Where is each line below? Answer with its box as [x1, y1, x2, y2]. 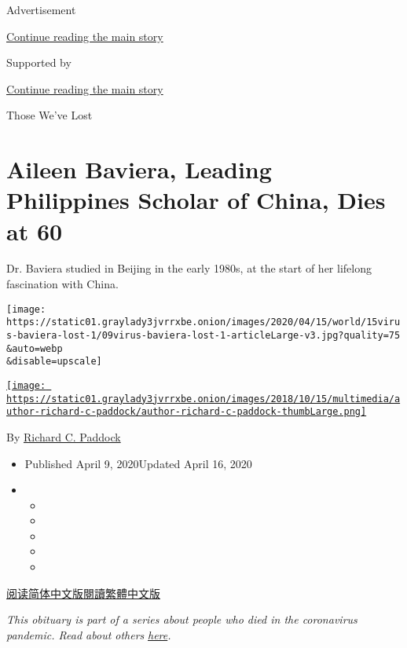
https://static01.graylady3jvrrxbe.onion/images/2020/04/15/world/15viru [6, 317, 401, 328]
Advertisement [6, 2, 76, 17]
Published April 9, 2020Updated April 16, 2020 [24, 455, 252, 471]
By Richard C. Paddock [6, 428, 121, 445]
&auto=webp [6, 342, 63, 354]
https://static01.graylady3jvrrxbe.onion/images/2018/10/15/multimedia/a [6, 393, 401, 405]
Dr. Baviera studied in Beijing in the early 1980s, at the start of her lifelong [6, 260, 372, 276]
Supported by [6, 54, 71, 71]
